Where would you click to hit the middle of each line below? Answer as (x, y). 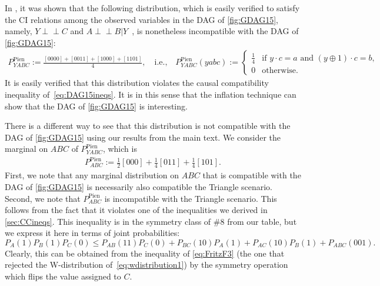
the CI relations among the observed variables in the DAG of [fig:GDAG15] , (141, 19)
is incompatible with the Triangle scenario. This (191, 198)
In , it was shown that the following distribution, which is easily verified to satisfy (152, 8)
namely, (19, 31)
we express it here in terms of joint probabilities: (92, 233)
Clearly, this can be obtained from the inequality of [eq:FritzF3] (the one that (145, 253)
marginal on (26, 149)
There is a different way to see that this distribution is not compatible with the (148, 126)
